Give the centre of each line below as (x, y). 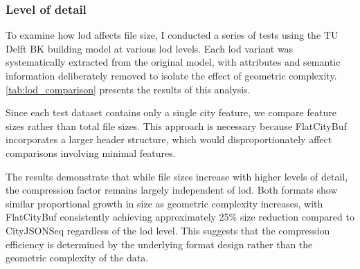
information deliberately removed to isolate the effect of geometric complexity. (171, 75)
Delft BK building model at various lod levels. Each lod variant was (150, 48)
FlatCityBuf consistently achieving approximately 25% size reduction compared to (180, 217)
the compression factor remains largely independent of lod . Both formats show (172, 190)
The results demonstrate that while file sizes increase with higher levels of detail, (177, 176)
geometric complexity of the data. (77, 258)
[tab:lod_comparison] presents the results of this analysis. (128, 89)
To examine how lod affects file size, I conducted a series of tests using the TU (172, 35)
